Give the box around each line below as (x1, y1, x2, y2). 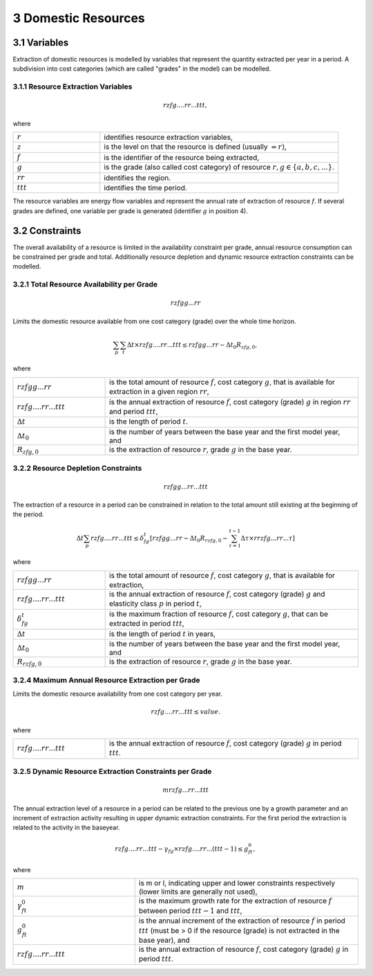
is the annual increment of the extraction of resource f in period (138, 916, 345, 925)
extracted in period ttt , (109, 619, 184, 629)
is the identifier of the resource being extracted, (104, 152, 260, 162)
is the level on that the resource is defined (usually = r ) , (104, 142, 287, 152)
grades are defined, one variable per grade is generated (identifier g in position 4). (12, 206, 248, 215)
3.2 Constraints (12, 225, 82, 237)
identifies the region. (104, 173, 171, 183)
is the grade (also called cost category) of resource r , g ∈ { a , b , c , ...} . (104, 163, 335, 172)
